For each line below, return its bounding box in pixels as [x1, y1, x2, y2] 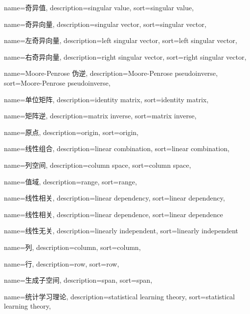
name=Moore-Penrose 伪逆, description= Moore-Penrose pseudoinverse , [4, 68, 218, 78]
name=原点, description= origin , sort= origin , [4, 127, 138, 137]
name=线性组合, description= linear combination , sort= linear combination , [4, 143, 229, 154]
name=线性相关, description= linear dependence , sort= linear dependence [4, 209, 223, 219]
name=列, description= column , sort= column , [4, 242, 141, 252]
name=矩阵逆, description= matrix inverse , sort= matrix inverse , [4, 111, 197, 121]
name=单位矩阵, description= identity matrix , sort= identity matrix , [4, 94, 209, 104]
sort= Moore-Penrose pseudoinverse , [4, 77, 111, 88]
